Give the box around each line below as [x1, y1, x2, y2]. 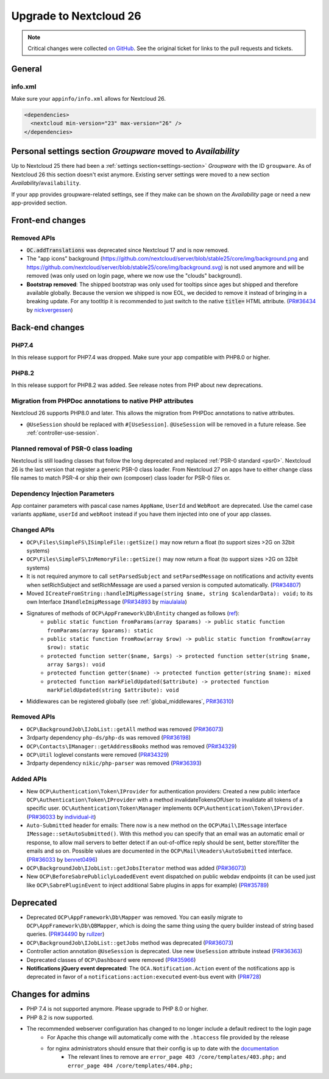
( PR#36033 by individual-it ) [26, 813, 96, 820]
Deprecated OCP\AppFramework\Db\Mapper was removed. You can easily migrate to [26, 913, 243, 921]
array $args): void [47, 661, 105, 668]
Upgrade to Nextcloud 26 [11, 9, 141, 23]
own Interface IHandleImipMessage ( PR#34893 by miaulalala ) [26, 598, 187, 605]
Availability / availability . [11, 179, 82, 187]
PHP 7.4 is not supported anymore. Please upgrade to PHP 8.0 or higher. [26, 1005, 208, 1012]
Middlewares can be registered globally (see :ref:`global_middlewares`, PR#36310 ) [26, 698, 234, 705]
